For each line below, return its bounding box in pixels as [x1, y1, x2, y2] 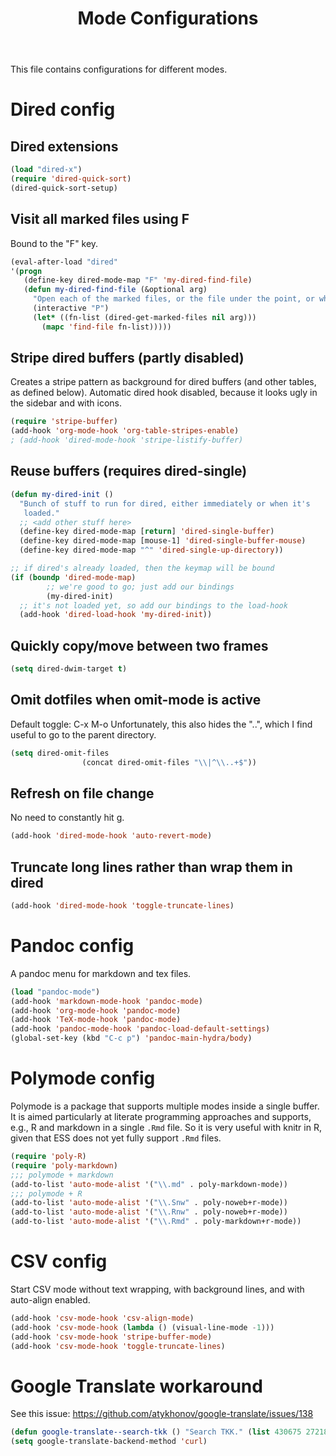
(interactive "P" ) [32, 303, 110, 313]
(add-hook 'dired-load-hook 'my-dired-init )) [19, 610, 213, 620]
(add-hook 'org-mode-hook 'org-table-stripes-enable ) [10, 426, 240, 436]
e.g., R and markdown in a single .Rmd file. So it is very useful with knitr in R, [10, 1122, 322, 1133]
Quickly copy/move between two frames [10, 637, 269, 654]
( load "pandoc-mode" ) [10, 987, 101, 997]
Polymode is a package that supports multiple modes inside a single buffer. [10, 1100, 320, 1112]
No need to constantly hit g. [10, 812, 125, 824]
